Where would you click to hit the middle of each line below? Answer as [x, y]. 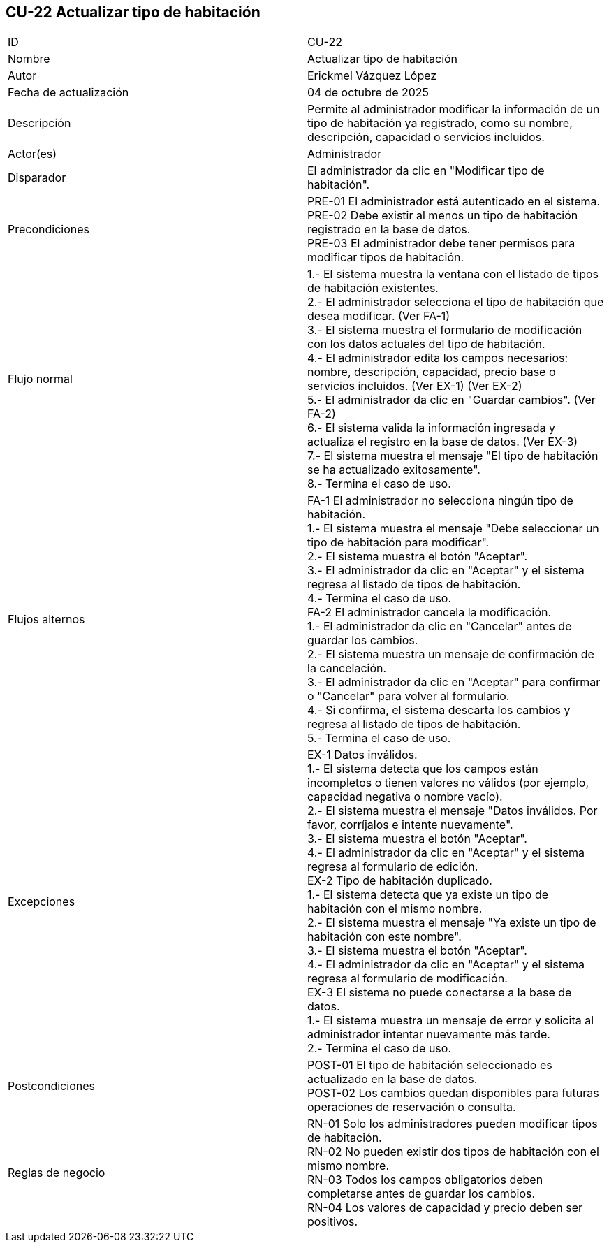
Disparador [37, 178]
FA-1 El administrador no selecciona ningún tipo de [440, 501]
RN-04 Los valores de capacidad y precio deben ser [445, 1208]
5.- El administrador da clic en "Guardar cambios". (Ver [452, 400]
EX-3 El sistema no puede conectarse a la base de [440, 993]
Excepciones [42, 902]
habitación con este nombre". [384, 937]
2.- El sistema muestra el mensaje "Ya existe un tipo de [452, 923]
